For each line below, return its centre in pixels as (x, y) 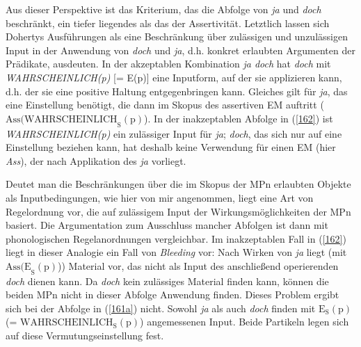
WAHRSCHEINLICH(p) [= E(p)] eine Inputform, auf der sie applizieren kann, (174, 77)
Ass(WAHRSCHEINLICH (62, 119)
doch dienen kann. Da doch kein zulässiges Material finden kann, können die (167, 281)
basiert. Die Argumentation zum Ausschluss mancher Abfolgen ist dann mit (167, 225)
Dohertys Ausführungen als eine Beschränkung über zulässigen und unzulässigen (177, 37)
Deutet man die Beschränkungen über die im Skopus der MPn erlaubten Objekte (178, 184)
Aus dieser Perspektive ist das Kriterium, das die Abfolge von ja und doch (163, 9)
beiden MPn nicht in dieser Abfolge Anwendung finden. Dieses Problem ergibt (173, 294)
